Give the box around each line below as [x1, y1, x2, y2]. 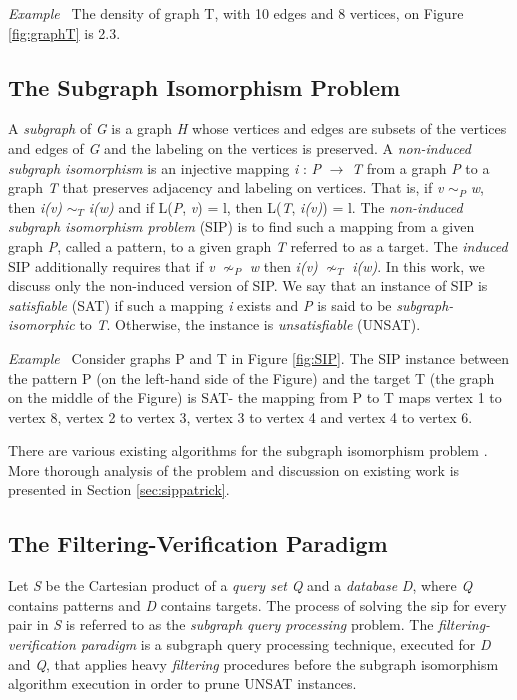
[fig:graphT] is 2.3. [8, 22, 121, 43]
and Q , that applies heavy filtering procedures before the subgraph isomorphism [8, 653, 499, 674]
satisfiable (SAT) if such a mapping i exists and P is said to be [8, 294, 392, 315]
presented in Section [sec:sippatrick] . [8, 479, 230, 500]
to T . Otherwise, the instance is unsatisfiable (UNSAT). [79, 314, 421, 335]
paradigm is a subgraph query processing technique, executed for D [80, 634, 491, 655]
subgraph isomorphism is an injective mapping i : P [8, 157, 321, 178]
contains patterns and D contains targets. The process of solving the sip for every [8, 594, 507, 615]
